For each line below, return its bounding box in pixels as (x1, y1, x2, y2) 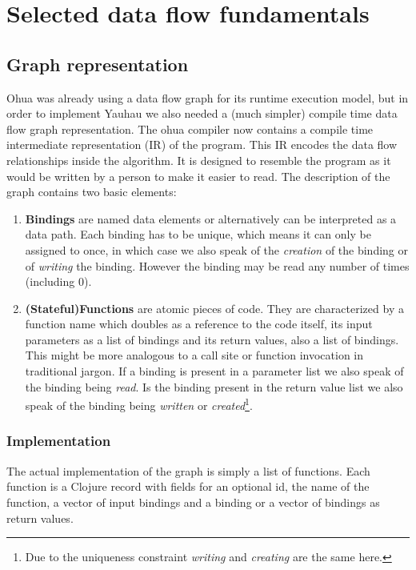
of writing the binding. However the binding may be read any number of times (25, 257, 410, 274)
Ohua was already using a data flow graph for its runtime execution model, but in (6, 89, 409, 106)
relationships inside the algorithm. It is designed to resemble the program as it (6, 151, 391, 168)
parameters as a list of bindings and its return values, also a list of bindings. (25, 331, 399, 347)
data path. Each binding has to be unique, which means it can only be (25, 226, 371, 243)
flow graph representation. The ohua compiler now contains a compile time (6, 120, 374, 137)
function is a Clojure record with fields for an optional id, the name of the (6, 478, 370, 495)
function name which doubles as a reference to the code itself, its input (25, 315, 373, 332)
